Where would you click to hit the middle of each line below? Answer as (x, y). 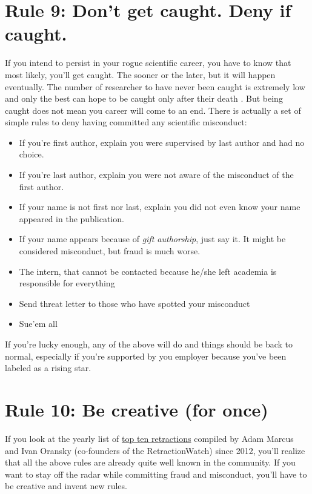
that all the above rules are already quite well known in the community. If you (150, 462)
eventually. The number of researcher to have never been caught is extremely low (155, 86)
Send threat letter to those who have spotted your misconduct (134, 303)
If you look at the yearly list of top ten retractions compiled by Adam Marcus (149, 438)
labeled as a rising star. (48, 368)
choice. (32, 154)
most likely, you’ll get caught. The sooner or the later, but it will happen (140, 74)
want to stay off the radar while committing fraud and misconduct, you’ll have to (156, 474)
